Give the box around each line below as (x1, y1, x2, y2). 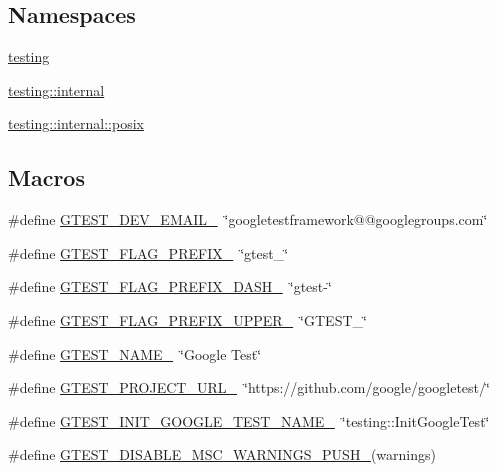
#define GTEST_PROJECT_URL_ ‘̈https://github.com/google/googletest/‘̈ (8, 377, 490, 398)
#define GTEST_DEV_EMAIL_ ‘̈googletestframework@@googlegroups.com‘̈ (8, 209, 488, 230)
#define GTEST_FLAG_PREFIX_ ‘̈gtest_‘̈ (8, 242, 289, 263)
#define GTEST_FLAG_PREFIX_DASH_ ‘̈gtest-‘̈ (8, 276, 332, 297)
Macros (8, 162, 85, 193)
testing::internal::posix (8, 113, 144, 134)
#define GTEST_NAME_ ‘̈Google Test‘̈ (8, 343, 262, 364)
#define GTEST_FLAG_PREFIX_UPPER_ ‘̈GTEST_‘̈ (8, 309, 367, 330)
